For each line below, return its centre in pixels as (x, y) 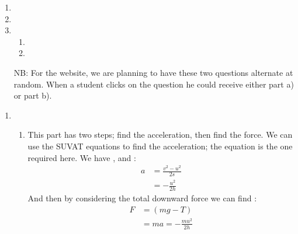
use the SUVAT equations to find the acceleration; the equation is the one (160, 146)
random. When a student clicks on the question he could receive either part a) (154, 84)
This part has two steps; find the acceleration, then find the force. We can (160, 135)
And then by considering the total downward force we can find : (142, 198)
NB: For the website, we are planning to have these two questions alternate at (153, 72)
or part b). (33, 95)
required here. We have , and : (82, 157)
